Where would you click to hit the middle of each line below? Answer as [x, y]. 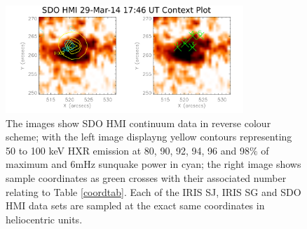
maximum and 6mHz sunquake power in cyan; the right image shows [153, 164]
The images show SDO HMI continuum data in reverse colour [138, 123]
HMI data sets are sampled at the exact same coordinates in [135, 205]
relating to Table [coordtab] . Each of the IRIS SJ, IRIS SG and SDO [153, 191]
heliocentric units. [44, 219]
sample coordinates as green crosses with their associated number [146, 178]
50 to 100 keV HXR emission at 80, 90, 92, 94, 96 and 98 [128, 150]
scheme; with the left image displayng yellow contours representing [149, 137]
